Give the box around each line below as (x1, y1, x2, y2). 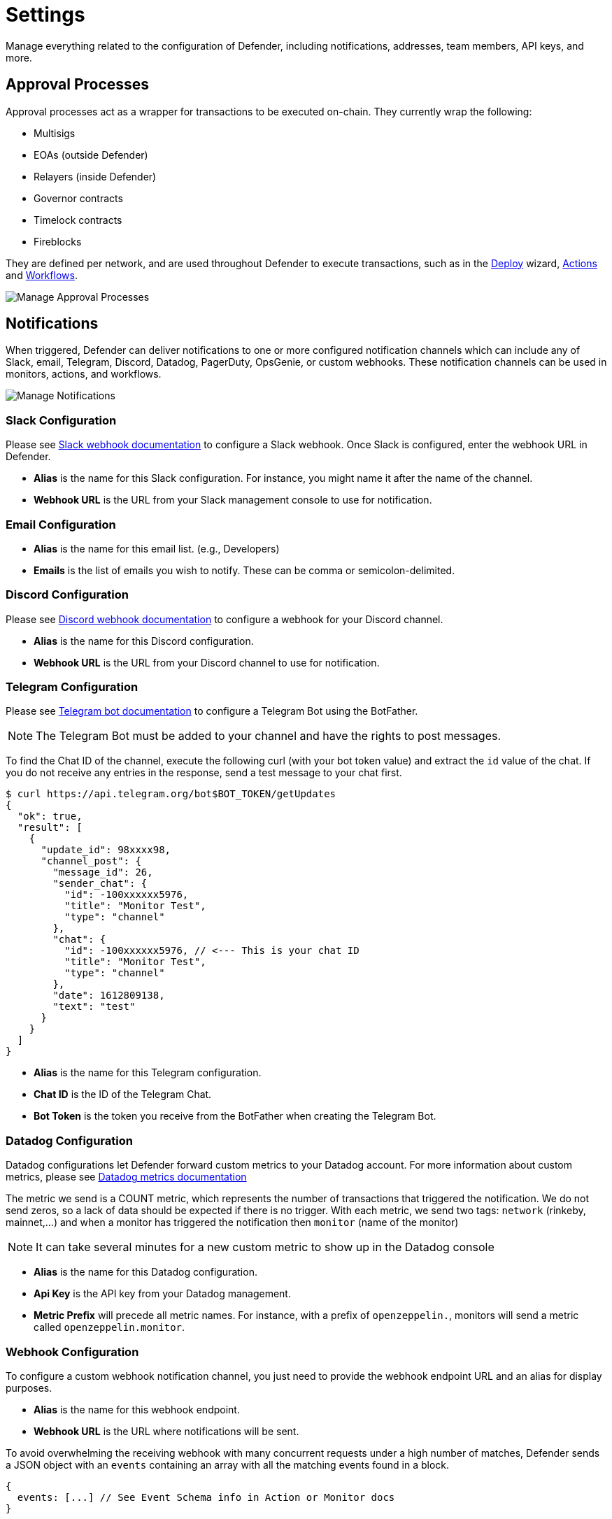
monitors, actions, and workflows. (6, 368, 162, 380)
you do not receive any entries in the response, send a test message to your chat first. (6, 766, 402, 779)
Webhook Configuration (6, 1344, 139, 1359)
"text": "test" (52, 1001, 136, 1013)
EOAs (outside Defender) (34, 148, 148, 161)
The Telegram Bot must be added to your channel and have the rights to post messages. (36, 729, 501, 743)
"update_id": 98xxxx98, (41, 844, 171, 856)
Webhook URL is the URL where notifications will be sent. (34, 1425, 299, 1437)
